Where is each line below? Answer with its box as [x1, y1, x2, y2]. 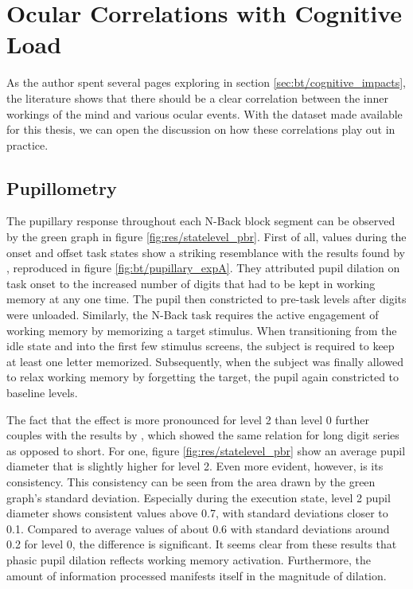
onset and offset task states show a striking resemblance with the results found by [6, 244, 405, 260]
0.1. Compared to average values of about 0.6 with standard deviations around [6, 520, 390, 536]
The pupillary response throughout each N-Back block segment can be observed [6, 213, 395, 229]
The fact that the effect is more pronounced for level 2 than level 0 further [6, 411, 370, 427]
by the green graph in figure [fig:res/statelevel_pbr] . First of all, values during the [6, 228, 407, 245]
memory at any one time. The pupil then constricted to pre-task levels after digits [6, 291, 407, 307]
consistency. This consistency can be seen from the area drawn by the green [6, 473, 376, 490]
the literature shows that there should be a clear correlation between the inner [6, 89, 388, 106]
